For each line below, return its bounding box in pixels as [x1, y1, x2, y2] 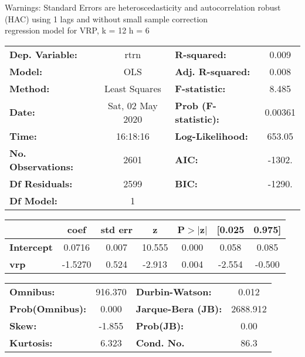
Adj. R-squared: [175, 64, 250, 78]
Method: [9, 81, 50, 95]
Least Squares [104, 81, 161, 95]
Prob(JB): [135, 318, 184, 332]
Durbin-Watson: [135, 284, 212, 298]
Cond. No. [135, 335, 185, 349]
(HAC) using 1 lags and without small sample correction [5, 12, 208, 25]
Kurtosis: [9, 335, 53, 349]
